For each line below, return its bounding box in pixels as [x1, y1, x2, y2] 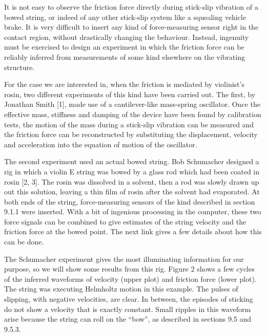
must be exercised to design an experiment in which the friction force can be [4, 41, 244, 52]
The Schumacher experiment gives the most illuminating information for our [4, 253, 244, 264]
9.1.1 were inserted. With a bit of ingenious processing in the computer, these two [4, 206, 261, 217]
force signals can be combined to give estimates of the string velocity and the [4, 216, 247, 227]
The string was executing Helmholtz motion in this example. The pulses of [4, 283, 238, 294]
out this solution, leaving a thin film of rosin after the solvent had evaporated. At [4, 186, 260, 197]
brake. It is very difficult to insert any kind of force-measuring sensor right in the [4, 21, 259, 32]
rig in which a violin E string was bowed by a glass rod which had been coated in [4, 166, 260, 176]
